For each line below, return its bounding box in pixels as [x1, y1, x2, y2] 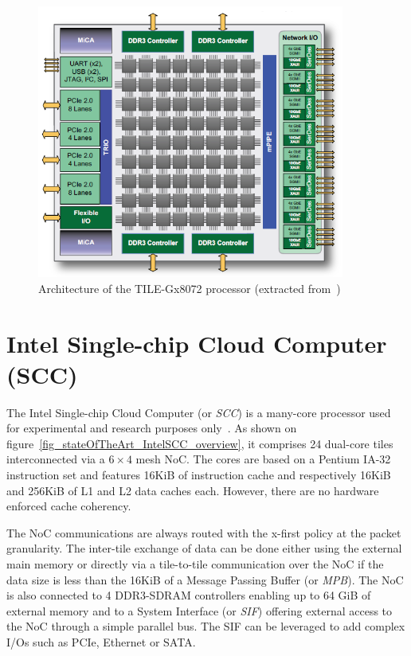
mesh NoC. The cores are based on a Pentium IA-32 [135, 451, 391, 467]
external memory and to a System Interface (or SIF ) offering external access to [6, 602, 393, 619]
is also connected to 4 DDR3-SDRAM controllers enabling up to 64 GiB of [6, 587, 371, 603]
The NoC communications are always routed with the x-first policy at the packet [6, 524, 401, 541]
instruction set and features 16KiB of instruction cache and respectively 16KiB [6, 467, 391, 483]
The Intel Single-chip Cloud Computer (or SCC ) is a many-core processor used [6, 404, 391, 420]
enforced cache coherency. [6, 498, 131, 514]
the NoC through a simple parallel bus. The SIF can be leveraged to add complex [6, 618, 405, 635]
